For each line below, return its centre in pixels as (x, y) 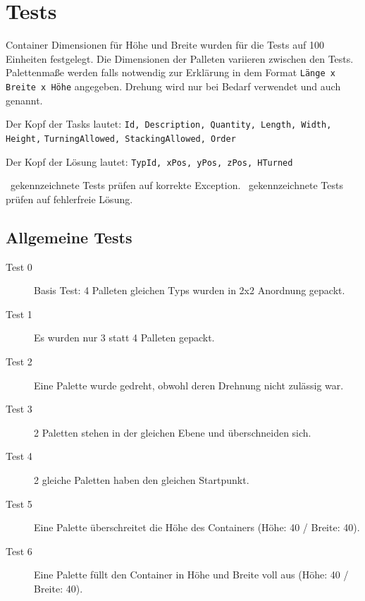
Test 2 (19, 361)
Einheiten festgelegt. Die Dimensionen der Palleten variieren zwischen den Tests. (180, 58)
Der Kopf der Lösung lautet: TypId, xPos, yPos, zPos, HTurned (149, 161)
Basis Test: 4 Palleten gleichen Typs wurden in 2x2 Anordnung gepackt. (190, 290)
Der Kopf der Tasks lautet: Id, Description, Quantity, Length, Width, (169, 124)
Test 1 (19, 314)
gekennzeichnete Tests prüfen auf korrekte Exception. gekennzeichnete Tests (177, 185)
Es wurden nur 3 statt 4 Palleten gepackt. (124, 338)
